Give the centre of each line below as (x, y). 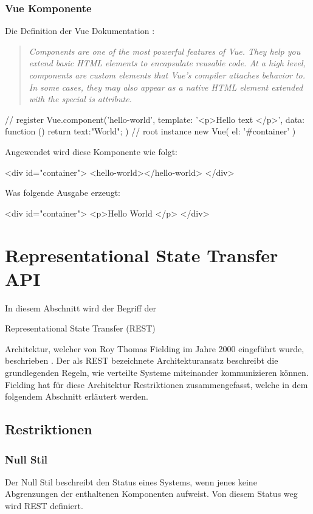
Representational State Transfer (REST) (80, 328)
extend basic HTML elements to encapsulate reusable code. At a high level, (167, 63)
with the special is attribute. (80, 99)
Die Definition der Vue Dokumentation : (80, 31)
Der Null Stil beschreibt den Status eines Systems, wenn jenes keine (131, 481)
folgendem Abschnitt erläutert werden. (77, 396)
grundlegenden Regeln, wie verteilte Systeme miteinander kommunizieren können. (157, 373)
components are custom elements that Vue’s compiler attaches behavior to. (167, 75)
